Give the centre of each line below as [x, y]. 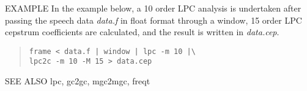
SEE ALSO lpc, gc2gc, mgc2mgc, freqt [78, 81]
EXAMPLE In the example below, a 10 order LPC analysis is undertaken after [153, 8]
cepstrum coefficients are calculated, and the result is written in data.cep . [142, 32]
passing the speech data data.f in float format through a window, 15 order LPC [153, 20]
